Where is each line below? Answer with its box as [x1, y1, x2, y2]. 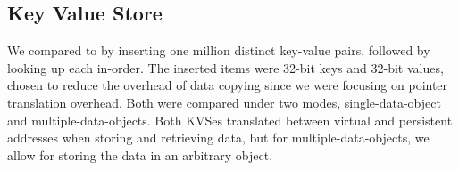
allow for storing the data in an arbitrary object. [7, 145, 273, 164]
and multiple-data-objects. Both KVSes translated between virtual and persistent [7, 110, 453, 129]
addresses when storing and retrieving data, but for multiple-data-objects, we [7, 128, 430, 147]
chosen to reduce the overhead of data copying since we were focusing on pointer [7, 76, 448, 94]
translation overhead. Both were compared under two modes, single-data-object [7, 93, 441, 111]
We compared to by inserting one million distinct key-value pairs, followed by [7, 41, 430, 60]
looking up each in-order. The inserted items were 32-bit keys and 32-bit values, [7, 58, 444, 77]
